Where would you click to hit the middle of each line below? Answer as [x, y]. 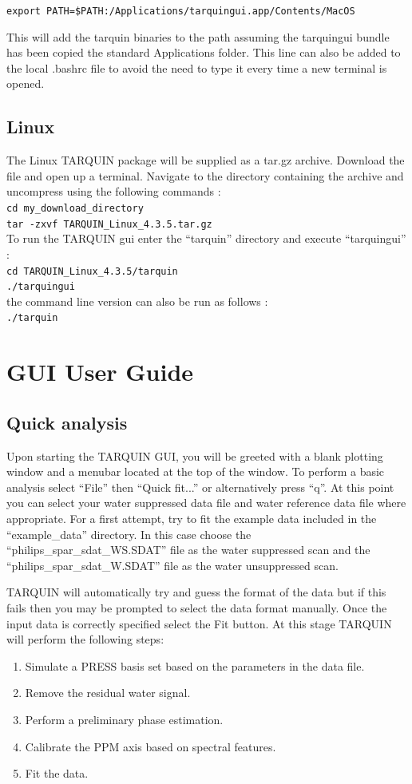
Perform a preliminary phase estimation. [124, 719]
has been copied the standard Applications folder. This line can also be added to [204, 52]
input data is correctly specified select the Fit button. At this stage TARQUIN [199, 623]
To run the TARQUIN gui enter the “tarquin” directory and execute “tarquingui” [206, 238]
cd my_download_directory [75, 209]
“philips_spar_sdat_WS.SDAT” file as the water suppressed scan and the [188, 550]
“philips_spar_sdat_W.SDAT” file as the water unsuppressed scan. [172, 565]
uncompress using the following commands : [114, 191]
